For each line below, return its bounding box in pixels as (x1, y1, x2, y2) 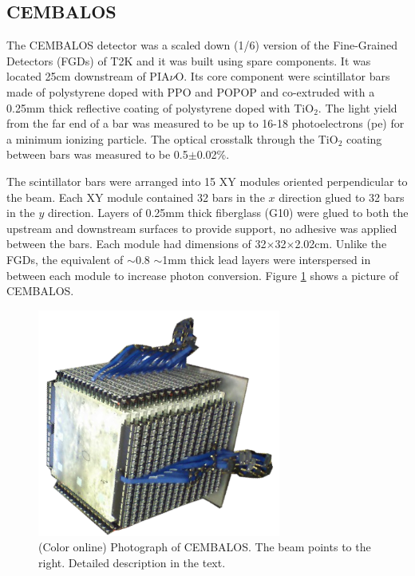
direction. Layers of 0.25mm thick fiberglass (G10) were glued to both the (47, 204, 409, 221)
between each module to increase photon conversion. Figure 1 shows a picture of (6, 266, 399, 283)
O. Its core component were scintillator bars (175, 68, 390, 85)
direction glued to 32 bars (279, 188, 405, 205)
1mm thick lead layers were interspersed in (162, 251, 371, 267)
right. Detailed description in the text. (38, 554, 226, 571)
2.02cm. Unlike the (294, 235, 387, 252)
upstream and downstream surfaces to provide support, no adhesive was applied (6, 219, 397, 236)
